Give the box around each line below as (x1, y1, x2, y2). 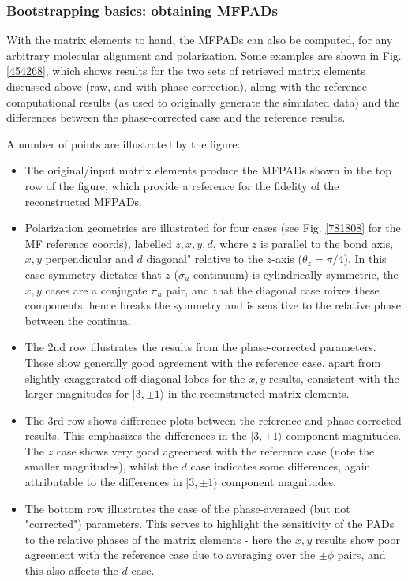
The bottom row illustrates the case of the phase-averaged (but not (24, 500, 350, 516)
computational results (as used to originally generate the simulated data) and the (6, 93, 400, 110)
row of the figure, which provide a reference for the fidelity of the (24, 177, 339, 193)
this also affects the (24, 562, 118, 579)
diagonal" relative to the (146, 250, 264, 267)
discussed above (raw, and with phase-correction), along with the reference (6, 78, 368, 94)
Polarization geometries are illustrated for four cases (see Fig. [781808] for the (24, 219, 401, 236)
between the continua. (24, 312, 131, 328)
